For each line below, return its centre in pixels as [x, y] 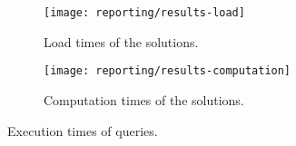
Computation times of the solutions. [144, 99]
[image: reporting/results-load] [144, 13]
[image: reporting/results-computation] [168, 71]
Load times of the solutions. [121, 41]
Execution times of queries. [83, 130]
